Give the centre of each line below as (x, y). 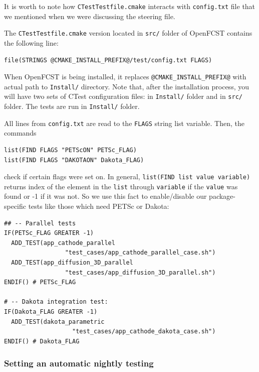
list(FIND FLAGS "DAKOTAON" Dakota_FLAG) (74, 160)
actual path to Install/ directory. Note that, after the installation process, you (126, 86)
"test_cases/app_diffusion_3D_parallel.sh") (140, 272)
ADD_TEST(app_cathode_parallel (63, 243)
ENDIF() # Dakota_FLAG (42, 341)
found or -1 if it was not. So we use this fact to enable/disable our (105, 196)
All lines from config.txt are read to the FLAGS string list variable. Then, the (124, 123)
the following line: (31, 42)
